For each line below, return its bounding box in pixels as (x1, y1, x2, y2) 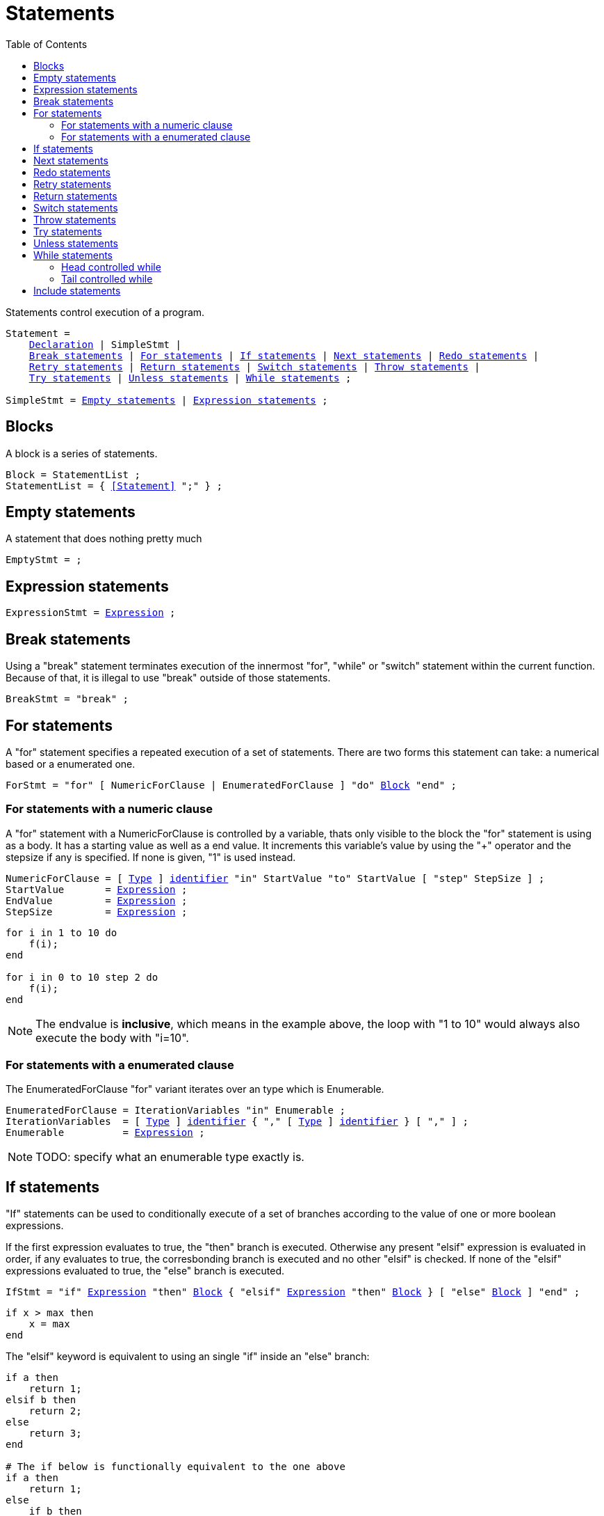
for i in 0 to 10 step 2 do (6, 971, 158, 983)
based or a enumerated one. (6, 757, 136, 770)
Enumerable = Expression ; (6, 1127, 205, 1139)
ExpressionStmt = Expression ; (6, 607, 176, 619)
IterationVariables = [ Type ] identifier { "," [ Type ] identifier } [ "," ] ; (6, 1116, 468, 1128)
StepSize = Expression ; (6, 906, 188, 917)
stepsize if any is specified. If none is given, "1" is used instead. (6, 851, 296, 863)
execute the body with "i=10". (35, 1030, 189, 1045)
